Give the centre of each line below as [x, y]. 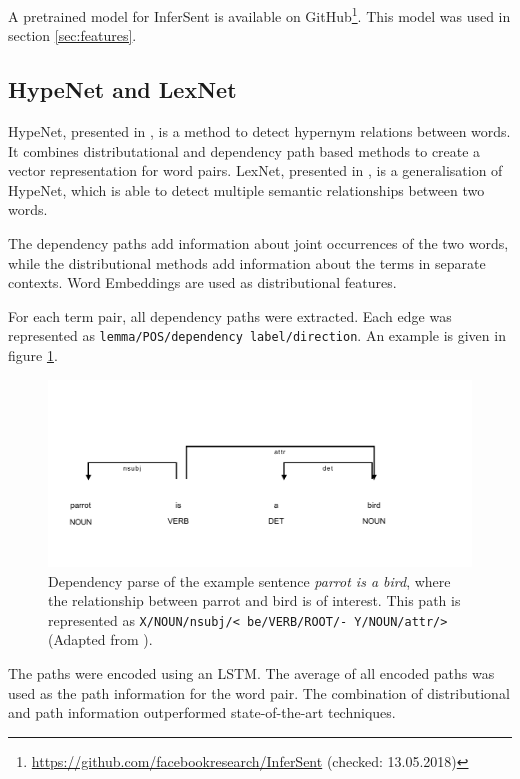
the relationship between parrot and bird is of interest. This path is [254, 600]
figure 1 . [33, 355]
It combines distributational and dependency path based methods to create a [244, 150]
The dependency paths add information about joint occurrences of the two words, [258, 243]
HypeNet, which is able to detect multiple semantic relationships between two [246, 189]
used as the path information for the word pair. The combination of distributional [259, 692]
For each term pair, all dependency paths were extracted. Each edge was [230, 315]
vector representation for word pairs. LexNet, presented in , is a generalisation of [255, 170]
